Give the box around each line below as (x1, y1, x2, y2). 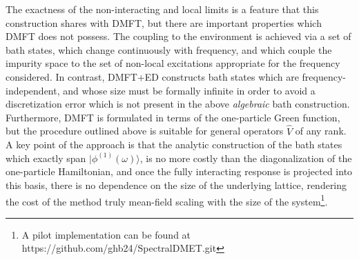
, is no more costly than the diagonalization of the (139, 150, 352, 165)
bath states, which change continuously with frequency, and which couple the (6, 42, 332, 57)
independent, (6, 83, 60, 97)
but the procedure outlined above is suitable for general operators (6, 123, 284, 138)
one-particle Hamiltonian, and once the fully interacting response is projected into (6, 164, 353, 179)
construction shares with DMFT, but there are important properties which (6, 15, 322, 30)
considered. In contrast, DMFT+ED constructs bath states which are (6, 69, 299, 83)
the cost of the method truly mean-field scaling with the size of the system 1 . (6, 192, 328, 208)
